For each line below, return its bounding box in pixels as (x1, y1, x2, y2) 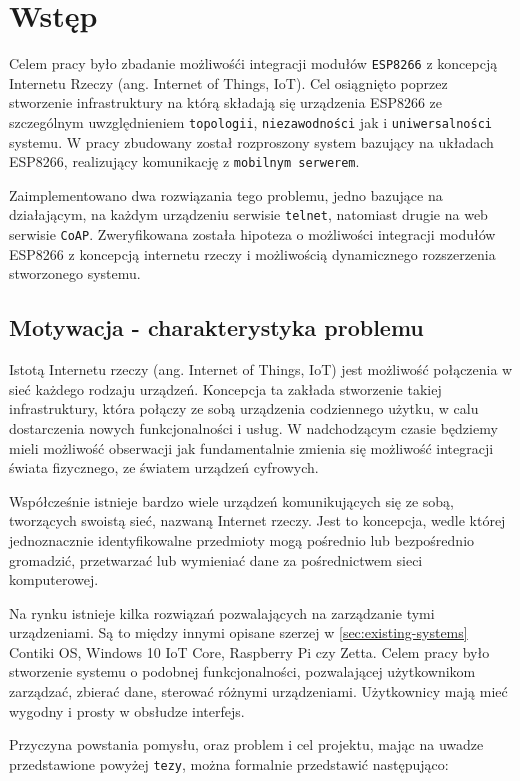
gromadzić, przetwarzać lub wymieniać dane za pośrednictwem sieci (9, 549, 423, 570)
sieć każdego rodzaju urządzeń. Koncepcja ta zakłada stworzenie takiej (9, 378, 442, 399)
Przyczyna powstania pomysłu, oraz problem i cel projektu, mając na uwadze (9, 734, 484, 755)
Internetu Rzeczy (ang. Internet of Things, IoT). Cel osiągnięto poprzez (9, 72, 448, 93)
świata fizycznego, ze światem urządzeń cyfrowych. (9, 457, 319, 478)
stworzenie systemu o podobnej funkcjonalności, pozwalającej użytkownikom (9, 661, 476, 682)
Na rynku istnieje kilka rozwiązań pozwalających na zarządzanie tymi (9, 602, 435, 623)
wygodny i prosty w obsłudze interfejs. (9, 700, 245, 721)
